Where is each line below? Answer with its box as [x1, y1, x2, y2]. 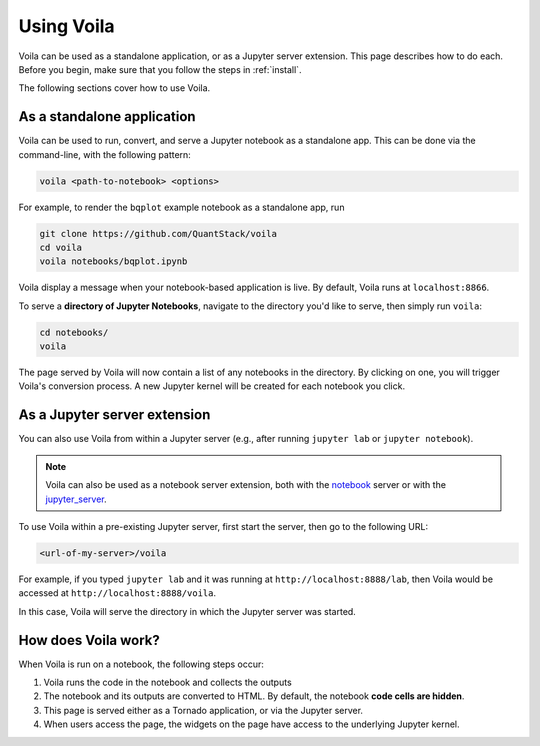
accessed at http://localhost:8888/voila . [18, 587, 217, 599]
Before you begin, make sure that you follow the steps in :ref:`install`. [18, 63, 302, 75]
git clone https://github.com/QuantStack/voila [39, 228, 277, 239]
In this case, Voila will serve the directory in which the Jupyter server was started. [18, 605, 357, 617]
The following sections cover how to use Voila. [18, 82, 211, 94]
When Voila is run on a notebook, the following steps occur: [18, 658, 265, 670]
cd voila [39, 241, 83, 253]
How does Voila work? [18, 631, 160, 649]
